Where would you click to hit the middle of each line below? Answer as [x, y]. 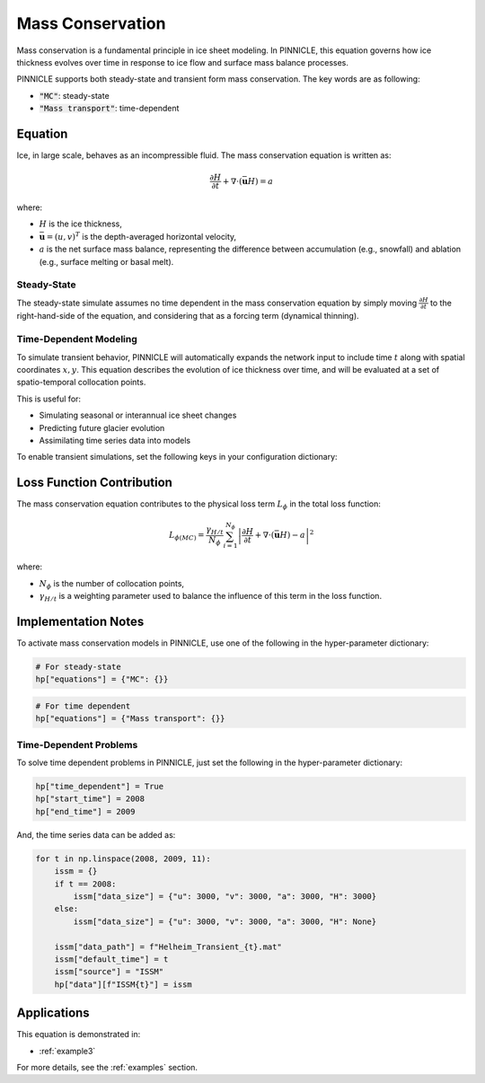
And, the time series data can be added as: [96, 834]
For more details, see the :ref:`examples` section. [107, 1067]
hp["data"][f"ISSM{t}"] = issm [123, 984]
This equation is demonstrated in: [79, 1035]
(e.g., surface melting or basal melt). [106, 261]
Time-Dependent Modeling [77, 339]
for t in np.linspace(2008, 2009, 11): [123, 858]
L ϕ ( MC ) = [187, 536]
